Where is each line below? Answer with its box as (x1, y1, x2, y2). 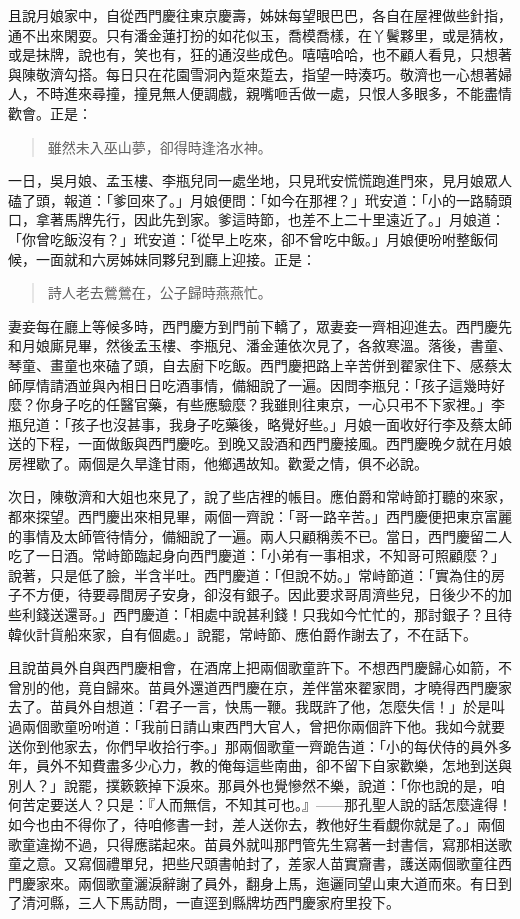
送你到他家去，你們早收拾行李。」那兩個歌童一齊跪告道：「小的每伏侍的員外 (8, 735, 498, 756)
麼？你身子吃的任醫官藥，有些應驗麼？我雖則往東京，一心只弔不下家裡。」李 (8, 394, 505, 415)
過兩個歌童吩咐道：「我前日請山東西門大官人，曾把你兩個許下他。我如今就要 (8, 716, 505, 736)
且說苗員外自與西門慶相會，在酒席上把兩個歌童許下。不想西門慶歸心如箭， (8, 657, 498, 678)
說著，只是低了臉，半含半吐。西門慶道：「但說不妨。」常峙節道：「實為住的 (8, 564, 491, 585)
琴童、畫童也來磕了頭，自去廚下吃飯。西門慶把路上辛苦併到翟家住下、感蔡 (8, 354, 498, 375)
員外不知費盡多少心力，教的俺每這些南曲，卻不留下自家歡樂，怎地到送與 (35, 755, 512, 776)
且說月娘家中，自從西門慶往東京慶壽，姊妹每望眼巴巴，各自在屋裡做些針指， (8, 5, 512, 25)
